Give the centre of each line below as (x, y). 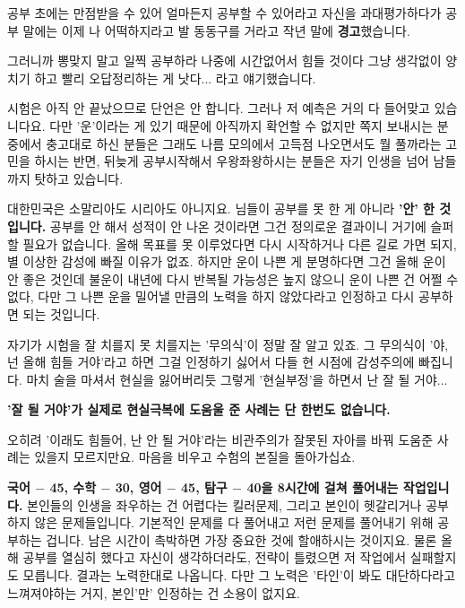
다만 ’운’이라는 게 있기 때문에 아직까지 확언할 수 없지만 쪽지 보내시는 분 (249, 125)
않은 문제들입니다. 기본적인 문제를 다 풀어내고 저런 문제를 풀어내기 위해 (234, 522)
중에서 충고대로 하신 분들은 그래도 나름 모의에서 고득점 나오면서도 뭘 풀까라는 (224, 143)
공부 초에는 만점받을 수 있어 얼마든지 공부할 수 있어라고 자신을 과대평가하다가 (224, 13)
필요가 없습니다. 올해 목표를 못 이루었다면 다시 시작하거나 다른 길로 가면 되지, (240, 243)
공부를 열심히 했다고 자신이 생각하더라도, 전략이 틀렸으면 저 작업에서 (215, 557)
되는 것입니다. (61, 313)
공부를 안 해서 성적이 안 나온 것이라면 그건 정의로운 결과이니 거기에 (238, 226)
